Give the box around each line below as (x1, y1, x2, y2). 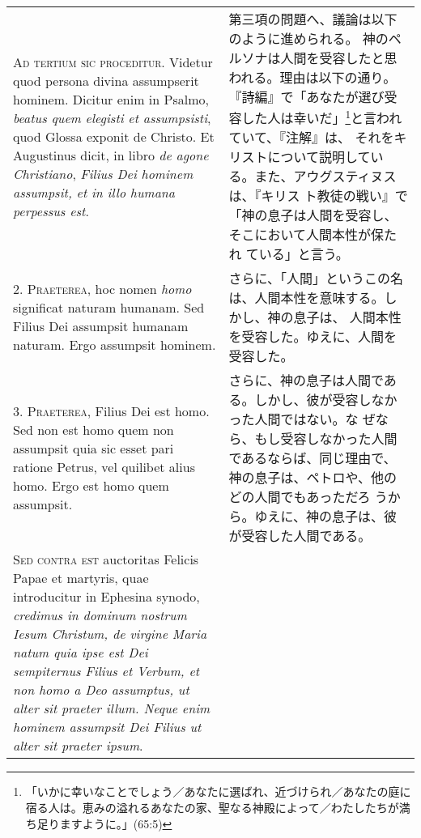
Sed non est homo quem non (13, 420, 174, 440)
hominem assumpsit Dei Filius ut (13, 717, 202, 737)
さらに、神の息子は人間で (228, 371, 384, 390)
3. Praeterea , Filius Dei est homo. (13, 402, 210, 421)
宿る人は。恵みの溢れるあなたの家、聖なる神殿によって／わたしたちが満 (25, 798, 410, 815)
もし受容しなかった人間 (254, 429, 398, 449)
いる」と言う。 (258, 245, 349, 264)
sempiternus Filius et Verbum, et (13, 661, 200, 681)
